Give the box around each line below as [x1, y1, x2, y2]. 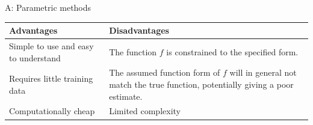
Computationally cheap [9, 105, 95, 117]
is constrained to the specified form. [166, 45, 299, 58]
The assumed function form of [109, 66, 220, 79]
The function [109, 45, 157, 58]
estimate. [109, 90, 143, 102]
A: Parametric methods [5, 1, 91, 13]
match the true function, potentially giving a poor [109, 78, 294, 90]
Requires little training [9, 72, 93, 85]
